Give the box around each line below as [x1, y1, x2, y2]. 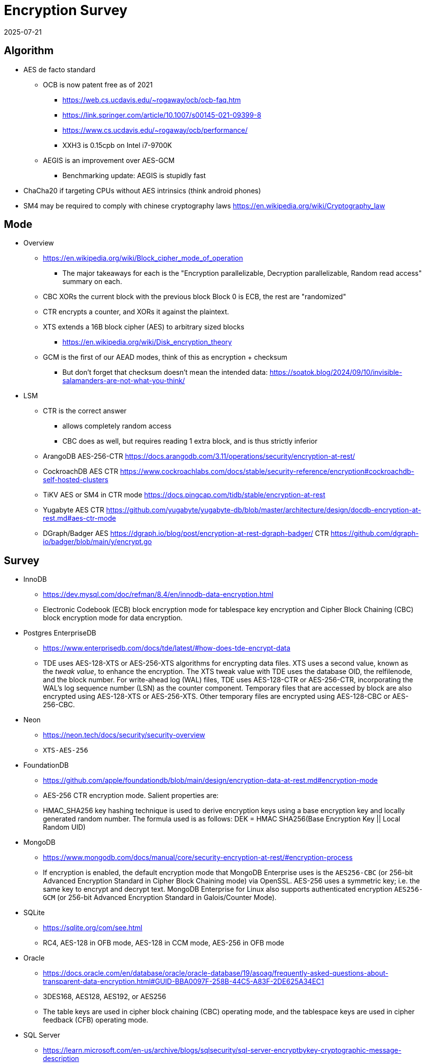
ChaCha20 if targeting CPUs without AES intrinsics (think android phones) [23, 186, 261, 195]
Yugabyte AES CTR [43, 506, 104, 514]
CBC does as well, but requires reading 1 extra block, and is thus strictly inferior [62, 437, 318, 446]
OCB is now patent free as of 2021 [43, 80, 153, 89]
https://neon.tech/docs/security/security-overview [43, 731, 205, 739]
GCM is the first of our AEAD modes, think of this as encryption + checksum [43, 353, 288, 362]
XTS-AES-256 [43, 746, 88, 755]
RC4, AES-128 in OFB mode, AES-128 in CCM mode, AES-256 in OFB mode [43, 939, 285, 947]
